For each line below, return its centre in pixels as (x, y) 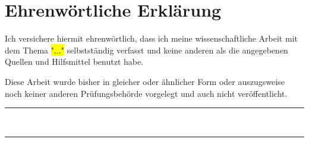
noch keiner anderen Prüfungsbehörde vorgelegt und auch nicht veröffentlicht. (146, 93)
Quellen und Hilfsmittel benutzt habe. (74, 61)
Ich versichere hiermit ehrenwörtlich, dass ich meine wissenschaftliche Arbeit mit (151, 38)
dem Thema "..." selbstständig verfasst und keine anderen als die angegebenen (146, 50)
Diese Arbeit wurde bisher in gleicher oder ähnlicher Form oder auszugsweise (145, 81)
